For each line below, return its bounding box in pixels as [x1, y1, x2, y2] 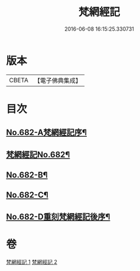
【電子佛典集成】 [34, 76, 82, 85]
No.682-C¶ [6, 190, 48, 200]
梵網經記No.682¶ [6, 149, 70, 160]
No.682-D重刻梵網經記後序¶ [6, 211, 110, 222]
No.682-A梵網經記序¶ [6, 128, 87, 138]
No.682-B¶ [6, 170, 48, 180]
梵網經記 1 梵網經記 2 [6, 258, 58, 265]
